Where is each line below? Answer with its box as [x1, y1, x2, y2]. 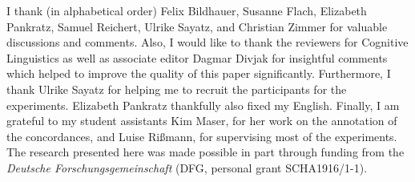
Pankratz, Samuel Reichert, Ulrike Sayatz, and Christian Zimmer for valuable [6, 18, 388, 34]
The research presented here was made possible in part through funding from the [6, 144, 405, 160]
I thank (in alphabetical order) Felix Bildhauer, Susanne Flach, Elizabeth [6, 2, 367, 18]
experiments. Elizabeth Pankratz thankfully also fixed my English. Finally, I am [6, 96, 400, 113]
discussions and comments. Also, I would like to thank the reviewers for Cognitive [6, 34, 409, 51]
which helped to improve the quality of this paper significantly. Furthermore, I [6, 65, 391, 82]
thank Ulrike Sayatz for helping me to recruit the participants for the [6, 80, 347, 97]
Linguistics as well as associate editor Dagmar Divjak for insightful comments [6, 49, 388, 66]
